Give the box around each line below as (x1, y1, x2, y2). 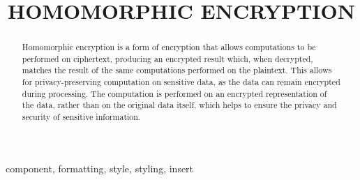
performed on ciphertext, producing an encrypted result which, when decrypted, (22, 52, 313, 64)
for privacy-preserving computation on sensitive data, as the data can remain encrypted (22, 76, 340, 88)
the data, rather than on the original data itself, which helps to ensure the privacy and (22, 99, 337, 111)
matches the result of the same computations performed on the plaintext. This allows (22, 64, 332, 76)
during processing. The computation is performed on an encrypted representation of (22, 87, 327, 99)
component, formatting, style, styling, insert (6, 160, 194, 175)
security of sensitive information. (22, 111, 141, 123)
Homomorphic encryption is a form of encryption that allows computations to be (22, 41, 316, 53)
